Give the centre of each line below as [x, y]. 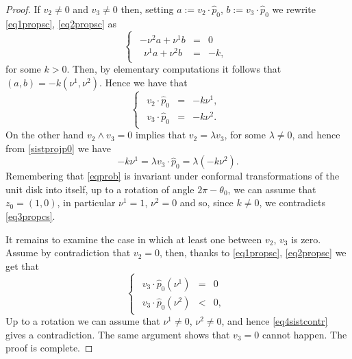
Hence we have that [146, 82]
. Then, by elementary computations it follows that [174, 69]
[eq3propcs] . [30, 216]
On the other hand [45, 135]
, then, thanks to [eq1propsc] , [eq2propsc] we [253, 252]
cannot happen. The [304, 334]
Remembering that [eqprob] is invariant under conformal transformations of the [173, 176]
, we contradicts [292, 202]
